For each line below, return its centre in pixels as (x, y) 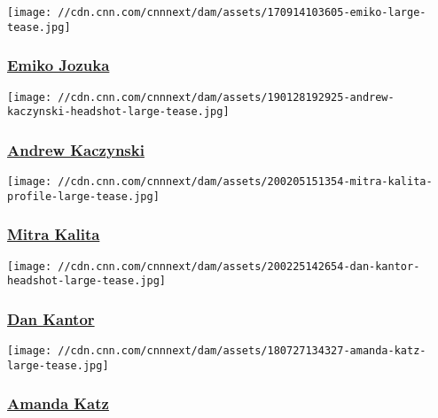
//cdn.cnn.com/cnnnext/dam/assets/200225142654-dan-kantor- (239, 266)
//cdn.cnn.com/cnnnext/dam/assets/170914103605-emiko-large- (242, 12)
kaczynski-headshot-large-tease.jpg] (118, 112)
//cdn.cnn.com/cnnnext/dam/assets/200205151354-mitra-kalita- (245, 182)
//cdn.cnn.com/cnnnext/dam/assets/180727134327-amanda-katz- (242, 351)
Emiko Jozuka (59, 65)
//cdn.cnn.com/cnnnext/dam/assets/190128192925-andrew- (226, 97)
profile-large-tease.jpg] (83, 196)
